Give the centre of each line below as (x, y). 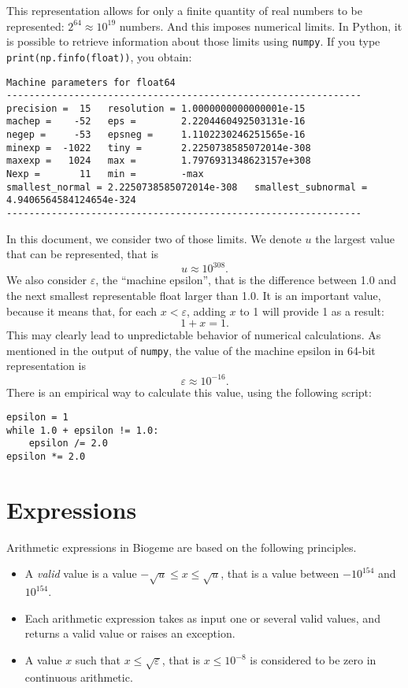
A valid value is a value (81, 573)
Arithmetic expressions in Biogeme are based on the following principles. (182, 547)
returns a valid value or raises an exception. (130, 633)
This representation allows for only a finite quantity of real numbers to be (185, 10)
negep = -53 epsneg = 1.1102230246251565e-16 (156, 135)
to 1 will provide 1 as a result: (312, 311)
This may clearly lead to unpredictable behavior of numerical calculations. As (194, 335)
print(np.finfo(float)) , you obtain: (99, 56)
